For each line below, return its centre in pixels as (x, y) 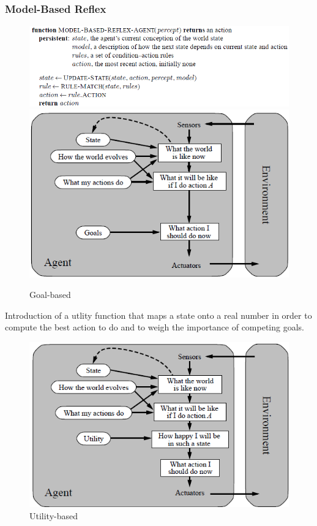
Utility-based (54, 515)
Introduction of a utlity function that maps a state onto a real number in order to (158, 315)
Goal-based (50, 295)
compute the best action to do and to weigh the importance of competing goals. (155, 327)
